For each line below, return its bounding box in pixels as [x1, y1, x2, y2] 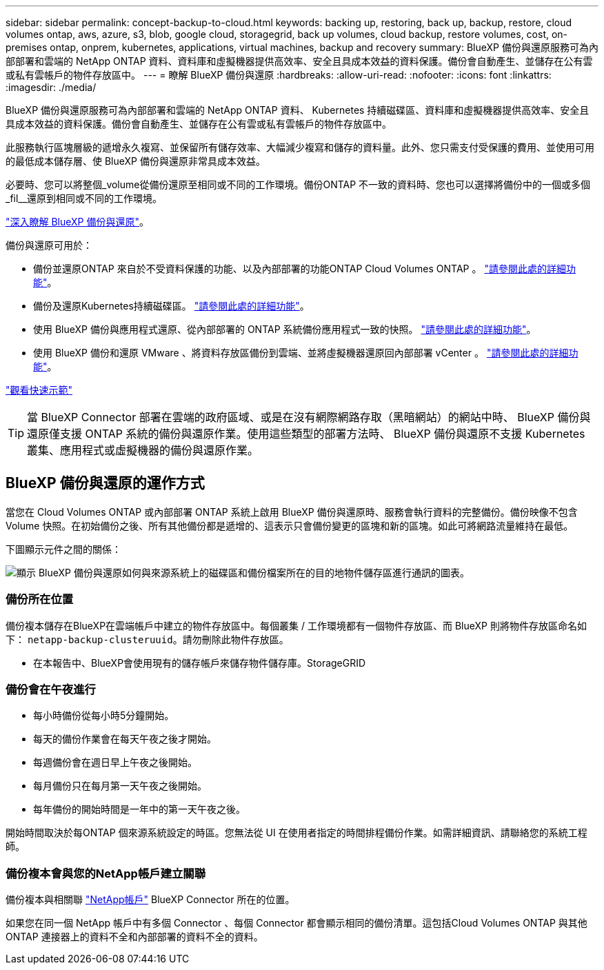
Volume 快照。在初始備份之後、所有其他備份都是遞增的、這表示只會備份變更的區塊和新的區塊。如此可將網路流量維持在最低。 [6, 519, 574, 532]
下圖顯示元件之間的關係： [6, 543, 121, 555]
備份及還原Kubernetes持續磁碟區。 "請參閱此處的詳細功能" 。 [33, 300, 310, 312]
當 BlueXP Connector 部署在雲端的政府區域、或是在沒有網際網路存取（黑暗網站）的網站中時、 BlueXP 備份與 [27, 410, 591, 424]
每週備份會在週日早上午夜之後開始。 [33, 756, 197, 769]
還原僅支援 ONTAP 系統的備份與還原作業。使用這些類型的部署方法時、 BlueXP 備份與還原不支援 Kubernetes [27, 427, 585, 441]
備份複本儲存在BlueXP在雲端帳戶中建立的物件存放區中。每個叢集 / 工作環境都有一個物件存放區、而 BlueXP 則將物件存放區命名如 [6, 619, 587, 631]
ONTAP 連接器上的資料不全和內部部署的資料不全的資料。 [6, 931, 263, 943]
